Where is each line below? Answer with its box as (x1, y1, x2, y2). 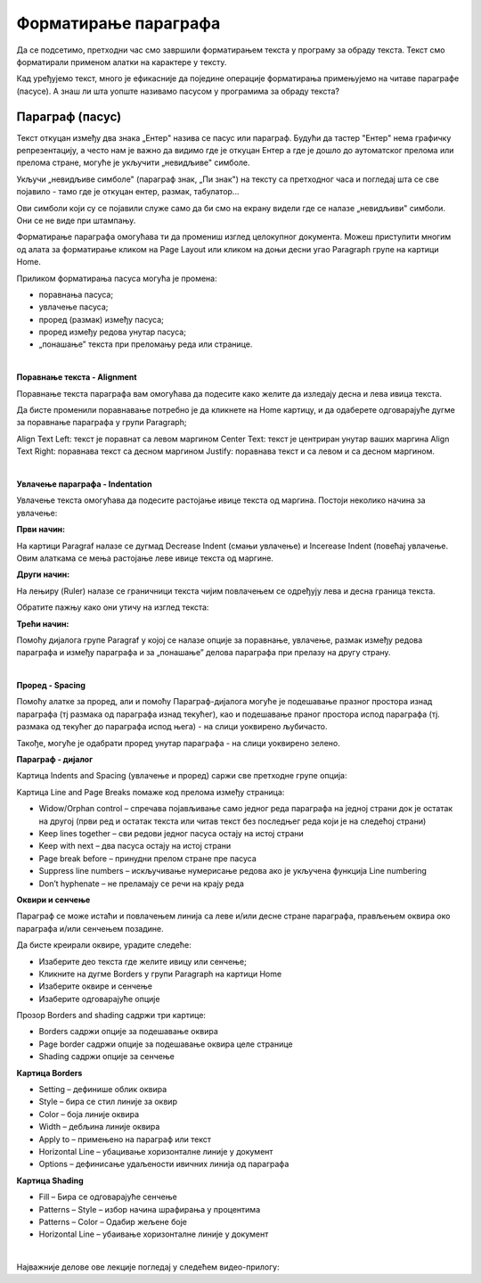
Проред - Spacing (16, 680, 86, 691)
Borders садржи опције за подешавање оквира (38, 1026, 218, 1037)
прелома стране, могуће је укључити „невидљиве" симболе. (16, 157, 250, 169)
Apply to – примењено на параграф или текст (38, 1133, 212, 1145)
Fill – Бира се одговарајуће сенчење (38, 1191, 177, 1203)
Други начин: (16, 569, 70, 580)
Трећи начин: (16, 618, 69, 629)
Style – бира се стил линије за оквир (38, 1097, 178, 1107)
